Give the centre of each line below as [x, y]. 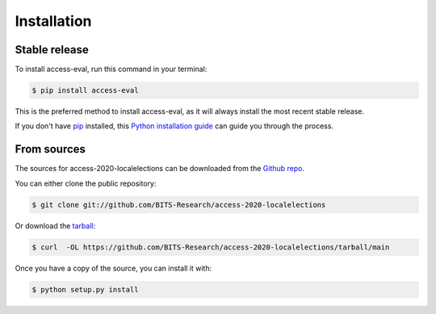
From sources [50, 149]
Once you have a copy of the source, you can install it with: [113, 268]
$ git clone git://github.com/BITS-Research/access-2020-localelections [179, 205]
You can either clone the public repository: [86, 183]
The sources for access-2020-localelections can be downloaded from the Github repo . [159, 169]
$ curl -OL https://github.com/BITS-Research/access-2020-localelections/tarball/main [211, 247]
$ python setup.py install [85, 289]
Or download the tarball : [55, 225]
